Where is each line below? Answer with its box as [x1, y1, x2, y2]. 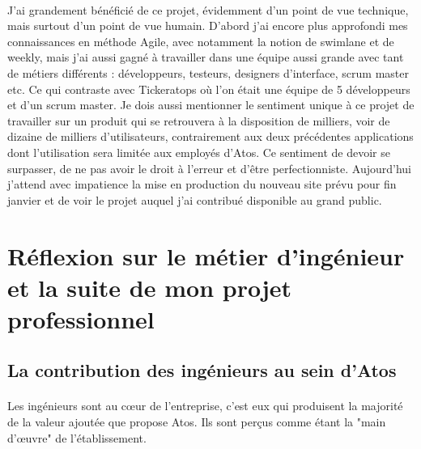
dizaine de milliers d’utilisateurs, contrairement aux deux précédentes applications [7, 128, 414, 145]
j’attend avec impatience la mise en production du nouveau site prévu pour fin [7, 176, 397, 193]
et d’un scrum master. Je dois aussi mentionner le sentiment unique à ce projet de [7, 96, 415, 113]
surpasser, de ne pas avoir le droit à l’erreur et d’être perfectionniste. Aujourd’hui [7, 159, 411, 176]
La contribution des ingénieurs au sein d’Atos [7, 358, 397, 383]
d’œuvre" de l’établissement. [7, 429, 147, 446]
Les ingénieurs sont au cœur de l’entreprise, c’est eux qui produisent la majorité [7, 397, 403, 414]
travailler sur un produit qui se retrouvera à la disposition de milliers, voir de [7, 112, 390, 129]
